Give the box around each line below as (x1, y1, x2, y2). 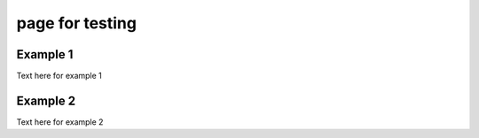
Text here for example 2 (16, 116, 104, 127)
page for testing (16, 13, 137, 33)
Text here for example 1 (16, 71, 102, 81)
